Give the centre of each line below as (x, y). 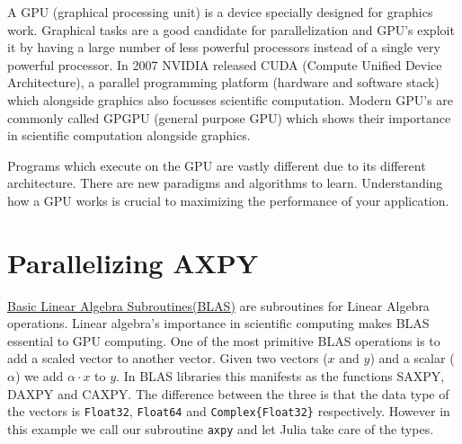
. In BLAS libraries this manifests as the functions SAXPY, (280, 376)
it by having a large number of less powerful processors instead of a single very (224, 47)
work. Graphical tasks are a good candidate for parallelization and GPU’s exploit (231, 29)
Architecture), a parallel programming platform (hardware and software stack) (223, 82)
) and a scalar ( (412, 358)
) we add (39, 376)
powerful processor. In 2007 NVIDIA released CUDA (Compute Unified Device (225, 64)
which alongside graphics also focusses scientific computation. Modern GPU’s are (231, 99)
